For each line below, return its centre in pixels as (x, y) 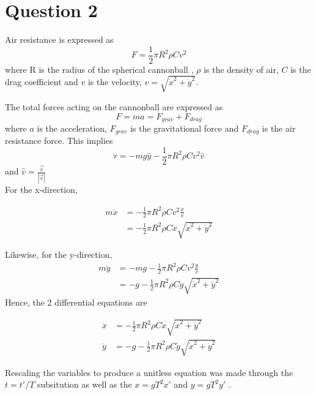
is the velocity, (115, 81)
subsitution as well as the (84, 384)
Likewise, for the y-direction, (59, 254)
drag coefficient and (42, 81)
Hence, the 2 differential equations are (76, 302)
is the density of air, (241, 69)
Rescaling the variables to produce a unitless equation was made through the (149, 372)
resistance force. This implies (59, 141)
